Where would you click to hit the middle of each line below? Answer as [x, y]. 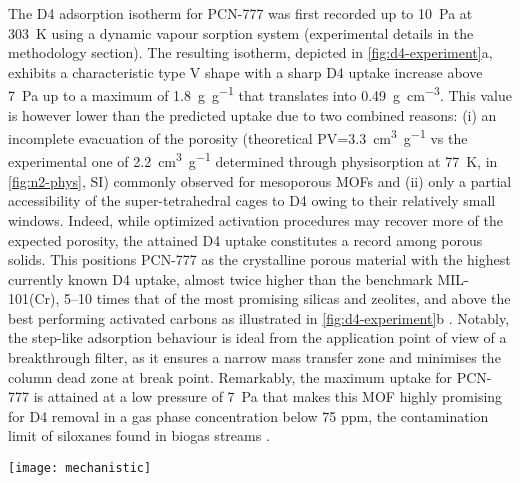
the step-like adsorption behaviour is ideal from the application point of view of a [257, 337]
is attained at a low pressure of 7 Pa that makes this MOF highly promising [268, 396]
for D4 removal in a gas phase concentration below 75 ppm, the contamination [248, 415]
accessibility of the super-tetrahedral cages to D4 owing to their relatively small [252, 200]
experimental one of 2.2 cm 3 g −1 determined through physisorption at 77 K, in [253, 160]
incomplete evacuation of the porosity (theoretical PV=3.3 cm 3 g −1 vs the [238, 136]
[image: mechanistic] [80, 468]
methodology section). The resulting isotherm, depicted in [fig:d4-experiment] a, [250, 52]
